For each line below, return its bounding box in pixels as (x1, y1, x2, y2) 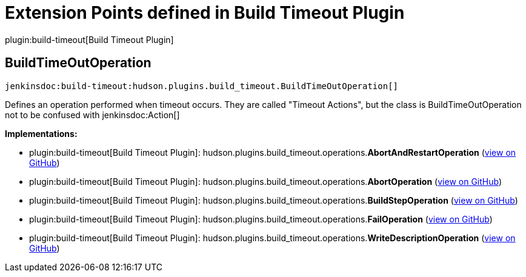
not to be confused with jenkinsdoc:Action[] (5, 109, 180, 120)
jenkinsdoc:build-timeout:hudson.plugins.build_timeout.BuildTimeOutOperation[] (5, 81, 399, 91)
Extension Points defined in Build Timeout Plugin (5, 2, 405, 23)
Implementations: (5, 128, 78, 139)
